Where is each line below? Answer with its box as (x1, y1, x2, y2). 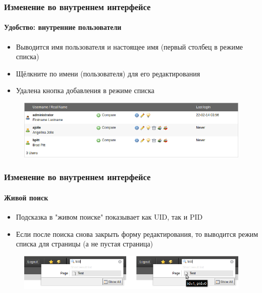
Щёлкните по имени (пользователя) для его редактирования (16, 68, 200, 78)
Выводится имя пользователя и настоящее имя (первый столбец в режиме (16, 41, 243, 52)
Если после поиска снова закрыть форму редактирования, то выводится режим (16, 228, 258, 239)
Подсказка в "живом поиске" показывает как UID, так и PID (16, 212, 203, 222)
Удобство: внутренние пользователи (4, 22, 122, 32)
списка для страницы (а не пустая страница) (16, 238, 153, 249)
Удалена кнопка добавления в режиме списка (16, 85, 154, 96)
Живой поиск (4, 192, 48, 202)
